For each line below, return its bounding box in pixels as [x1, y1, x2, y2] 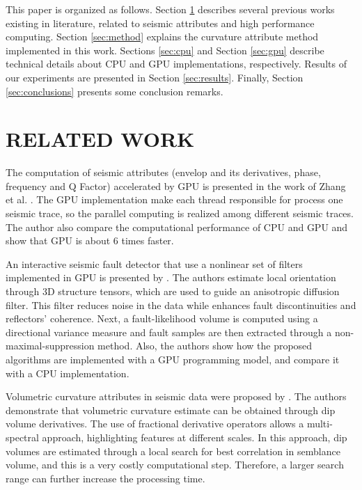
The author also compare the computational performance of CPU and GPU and [6, 219, 348, 234]
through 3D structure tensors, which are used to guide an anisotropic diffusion [6, 284, 340, 299]
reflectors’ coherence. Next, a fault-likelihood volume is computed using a [6, 311, 318, 326]
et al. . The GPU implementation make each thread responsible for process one [6, 192, 343, 207]
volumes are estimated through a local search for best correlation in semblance [6, 443, 340, 458]
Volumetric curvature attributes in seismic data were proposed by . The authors [6, 389, 347, 404]
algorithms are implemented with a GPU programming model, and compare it [6, 352, 340, 366]
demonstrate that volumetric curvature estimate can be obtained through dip [6, 402, 336, 417]
